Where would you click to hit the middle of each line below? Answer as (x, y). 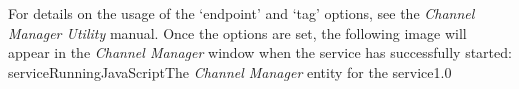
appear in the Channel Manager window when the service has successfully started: (260, 52)
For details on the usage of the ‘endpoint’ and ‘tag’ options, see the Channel (241, 13)
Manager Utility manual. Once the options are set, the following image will (237, 32)
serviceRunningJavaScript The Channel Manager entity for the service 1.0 (230, 71)
